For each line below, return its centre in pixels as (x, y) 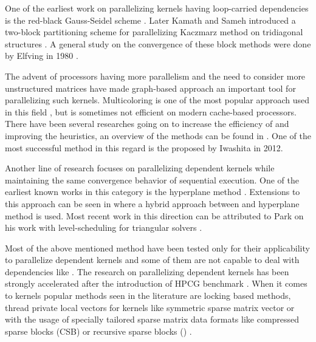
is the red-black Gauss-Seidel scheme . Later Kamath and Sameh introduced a (150, 20)
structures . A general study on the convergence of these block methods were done (158, 43)
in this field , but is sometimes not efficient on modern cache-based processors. (151, 111)
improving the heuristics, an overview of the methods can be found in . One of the (158, 135)
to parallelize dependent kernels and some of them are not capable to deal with (152, 260)
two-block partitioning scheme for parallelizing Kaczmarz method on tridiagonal (154, 32)
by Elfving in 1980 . (42, 56)
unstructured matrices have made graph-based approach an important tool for (150, 88)
